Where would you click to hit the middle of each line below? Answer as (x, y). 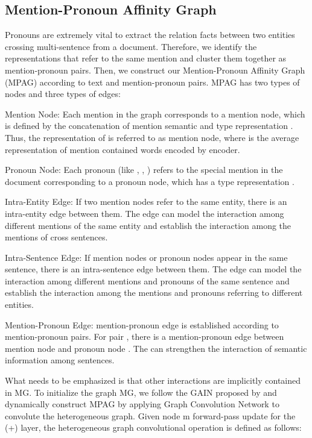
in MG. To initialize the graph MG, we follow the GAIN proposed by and (141, 392)
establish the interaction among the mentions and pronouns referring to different (154, 293)
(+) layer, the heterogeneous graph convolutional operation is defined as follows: (153, 427)
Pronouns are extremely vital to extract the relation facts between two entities (150, 35)
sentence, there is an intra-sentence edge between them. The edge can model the (153, 269)
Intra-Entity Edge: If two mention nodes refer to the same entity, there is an (146, 202)
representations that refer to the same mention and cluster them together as (146, 58)
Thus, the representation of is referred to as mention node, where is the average (152, 137)
